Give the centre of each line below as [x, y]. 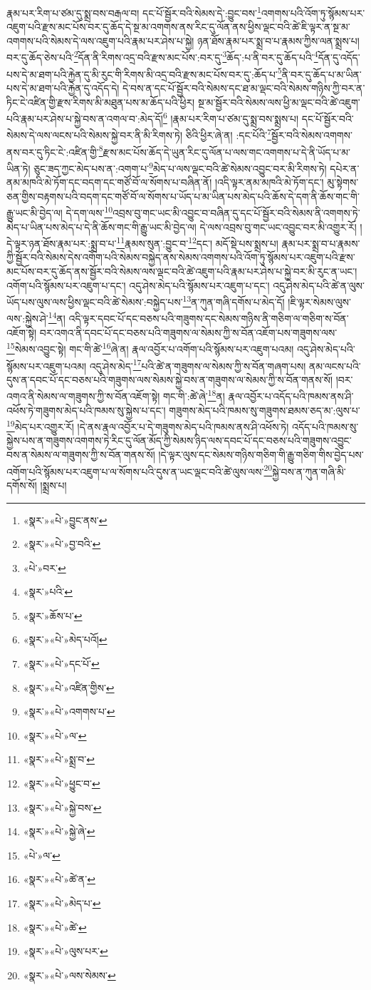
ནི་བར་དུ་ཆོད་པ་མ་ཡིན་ [322, 74]
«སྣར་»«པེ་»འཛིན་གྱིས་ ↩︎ [69, 687]
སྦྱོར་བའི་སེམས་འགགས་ [312, 135]
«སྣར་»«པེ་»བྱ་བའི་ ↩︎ [62, 544]
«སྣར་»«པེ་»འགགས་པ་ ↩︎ [69, 711]
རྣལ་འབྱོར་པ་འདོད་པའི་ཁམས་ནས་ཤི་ [291, 396]
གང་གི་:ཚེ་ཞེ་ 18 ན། [194, 395]
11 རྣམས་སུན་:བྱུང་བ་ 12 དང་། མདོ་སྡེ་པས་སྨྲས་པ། [197, 242]
